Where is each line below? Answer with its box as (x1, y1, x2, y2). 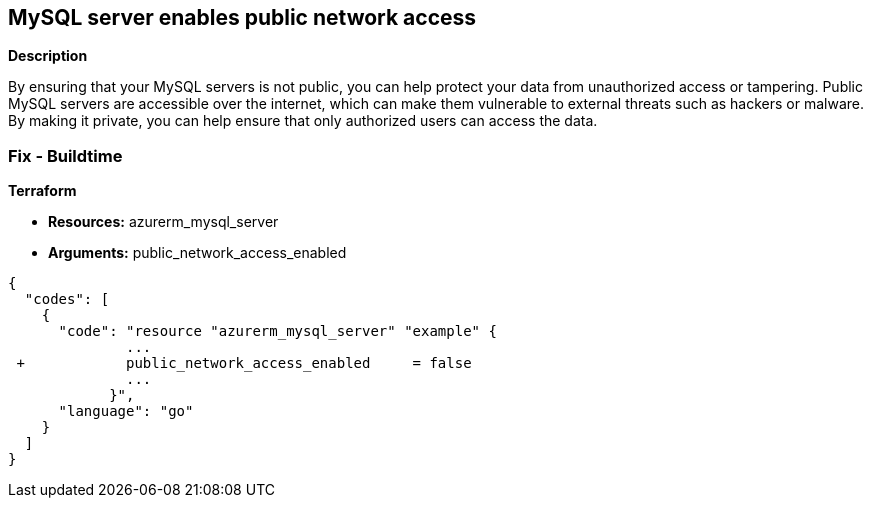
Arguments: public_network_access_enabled (48, 244, 347, 262)
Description (8, 47, 88, 65)
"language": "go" (58, 403, 194, 420)
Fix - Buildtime (8, 145, 123, 166)
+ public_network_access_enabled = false (16, 355, 472, 372)
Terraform (8, 182, 77, 200)
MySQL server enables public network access (8, 5, 477, 30)
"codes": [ (24, 291, 110, 308)
